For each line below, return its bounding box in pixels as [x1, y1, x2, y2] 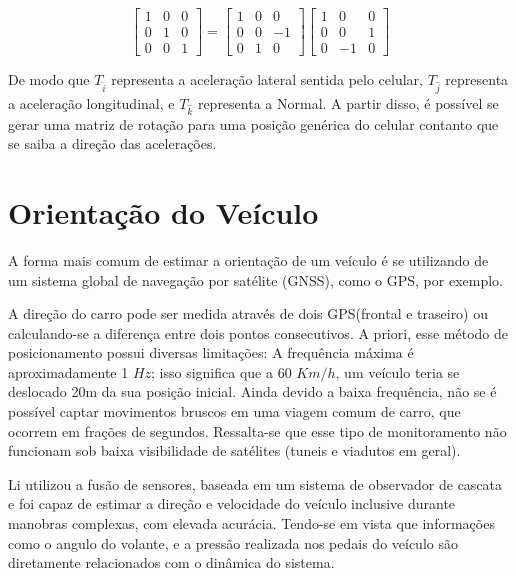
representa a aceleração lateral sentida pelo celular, [111, 69, 423, 90]
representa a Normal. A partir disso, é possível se [197, 92, 499, 113]
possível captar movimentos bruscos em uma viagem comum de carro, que [8, 401, 461, 422]
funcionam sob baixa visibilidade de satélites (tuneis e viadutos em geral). [8, 440, 461, 461]
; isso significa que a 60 [151, 361, 292, 382]
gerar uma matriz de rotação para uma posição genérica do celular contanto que [8, 113, 499, 134]
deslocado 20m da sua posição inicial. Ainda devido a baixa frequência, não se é [8, 381, 497, 402]
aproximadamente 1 [8, 361, 129, 382]
